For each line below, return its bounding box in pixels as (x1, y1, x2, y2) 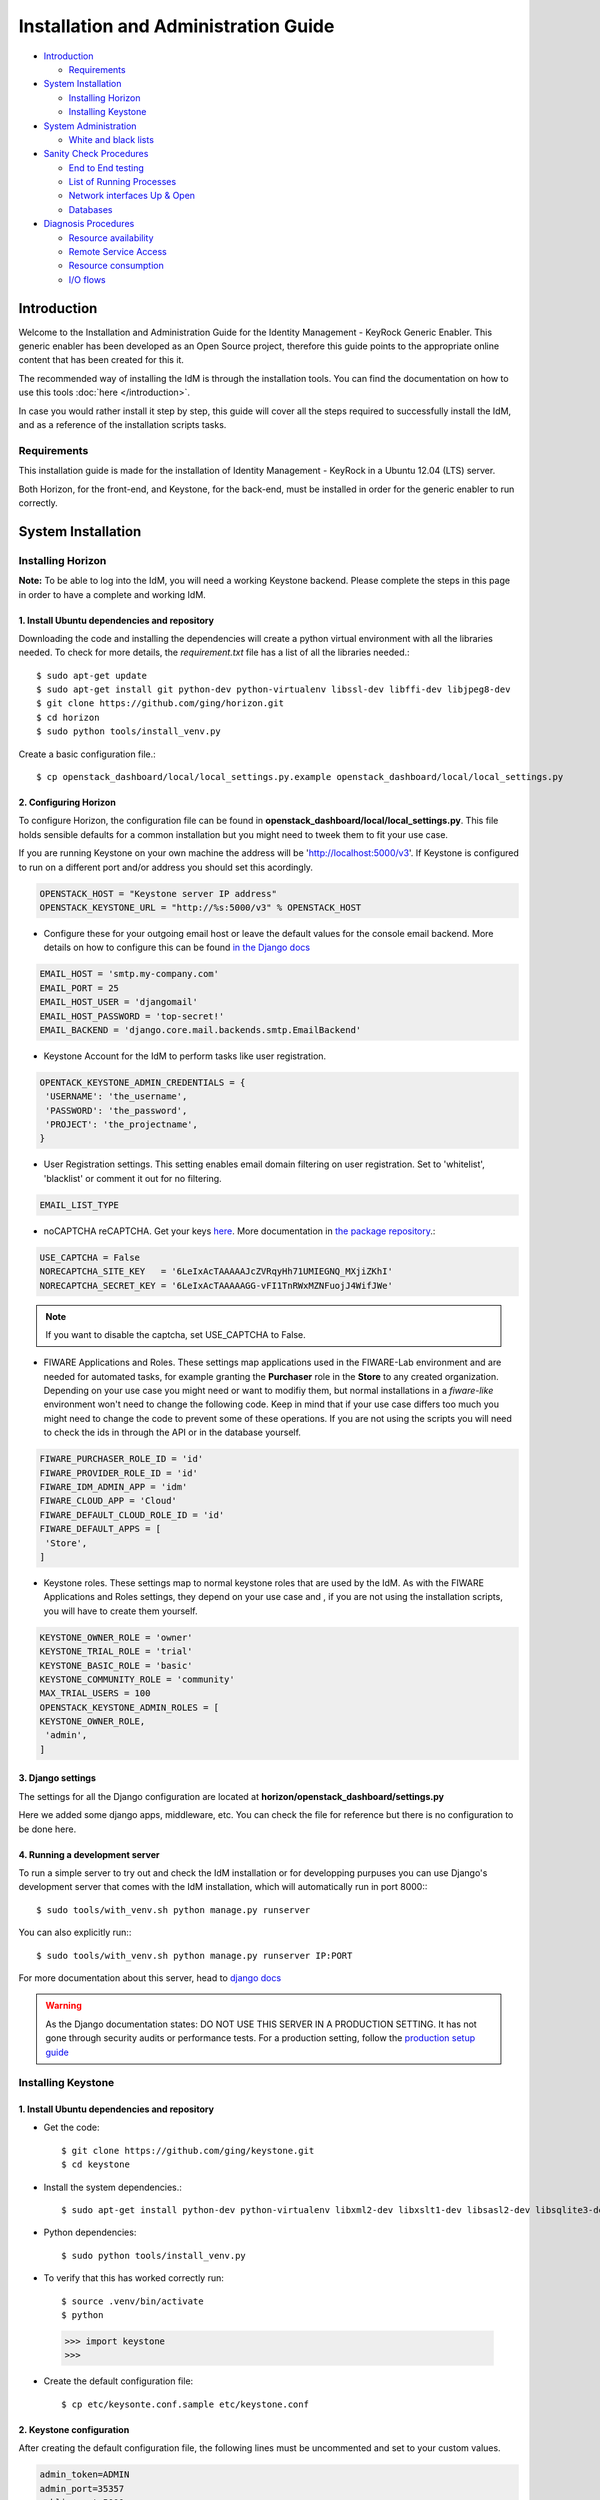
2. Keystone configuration (18, 2423, 130, 2435)
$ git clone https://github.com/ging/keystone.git (61, 2145, 315, 2156)
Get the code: (43, 2121, 100, 2134)
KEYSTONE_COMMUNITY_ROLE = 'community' (39, 1673, 235, 1685)
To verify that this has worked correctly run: (43, 2272, 225, 2284)
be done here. (18, 1823, 77, 1835)
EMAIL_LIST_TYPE (39, 1199, 120, 1210)
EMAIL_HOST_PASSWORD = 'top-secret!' (39, 1010, 225, 1022)
